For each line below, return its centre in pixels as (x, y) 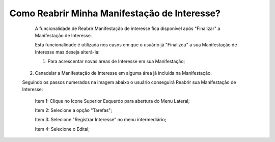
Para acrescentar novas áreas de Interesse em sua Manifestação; (116, 62)
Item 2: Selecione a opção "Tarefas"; (73, 110)
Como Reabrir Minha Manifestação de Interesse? (115, 13)
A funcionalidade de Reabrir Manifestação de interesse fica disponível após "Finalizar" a (128, 29)
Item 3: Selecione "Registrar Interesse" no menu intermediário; (101, 120)
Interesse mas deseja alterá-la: (67, 52)
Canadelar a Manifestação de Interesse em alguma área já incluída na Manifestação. (123, 73)
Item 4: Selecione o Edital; (62, 129)
